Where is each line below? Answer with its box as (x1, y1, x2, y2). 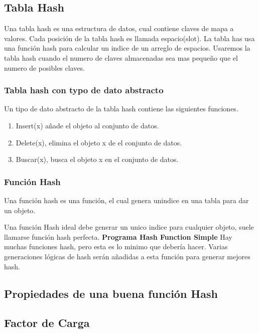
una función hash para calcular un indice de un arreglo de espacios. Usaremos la (4, 43, 250, 53)
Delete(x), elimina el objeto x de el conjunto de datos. (16, 137, 182, 147)
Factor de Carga (4, 315, 90, 330)
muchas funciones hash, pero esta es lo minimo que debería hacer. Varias (4, 241, 228, 252)
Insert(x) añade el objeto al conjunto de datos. (16, 120, 159, 130)
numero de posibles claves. (4, 62, 85, 73)
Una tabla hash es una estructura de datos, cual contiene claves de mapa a (4, 23, 234, 34)
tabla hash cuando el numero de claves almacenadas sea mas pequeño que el (4, 52, 238, 63)
